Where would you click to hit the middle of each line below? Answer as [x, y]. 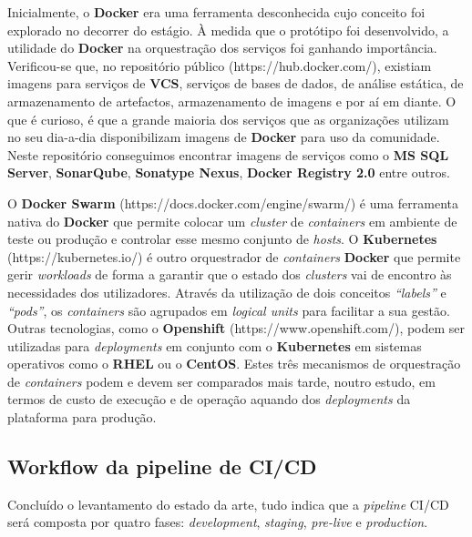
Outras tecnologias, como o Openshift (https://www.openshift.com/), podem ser [236, 328]
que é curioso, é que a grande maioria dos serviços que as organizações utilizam [228, 119]
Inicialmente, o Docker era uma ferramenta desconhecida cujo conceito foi [216, 12]
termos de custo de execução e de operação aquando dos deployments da [209, 399]
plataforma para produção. [82, 417]
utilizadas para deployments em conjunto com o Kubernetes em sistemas [215, 345]
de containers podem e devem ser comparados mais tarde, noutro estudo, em [221, 381]
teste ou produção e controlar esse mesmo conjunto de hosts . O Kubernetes [222, 239]
